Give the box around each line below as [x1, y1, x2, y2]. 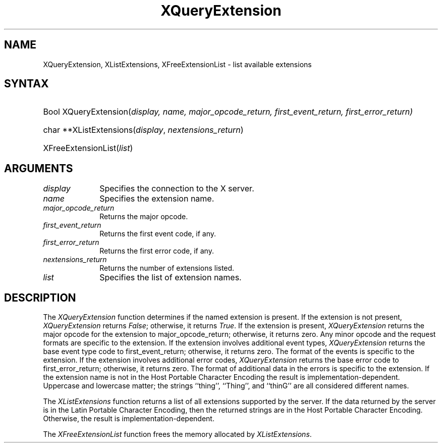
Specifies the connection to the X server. [99, 183, 254, 194]
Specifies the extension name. [99, 193, 214, 204]
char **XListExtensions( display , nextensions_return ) [43, 125, 244, 135]
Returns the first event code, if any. [99, 229, 216, 238]
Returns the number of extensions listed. [99, 264, 235, 273]
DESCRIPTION [4, 291, 76, 304]
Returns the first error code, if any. [99, 246, 214, 256]
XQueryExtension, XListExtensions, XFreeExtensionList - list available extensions [43, 60, 312, 69]
